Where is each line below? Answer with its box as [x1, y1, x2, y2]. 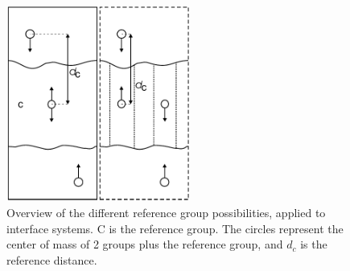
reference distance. [6, 251, 97, 268]
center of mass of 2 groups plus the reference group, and [6, 236, 283, 253]
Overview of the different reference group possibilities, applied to [6, 203, 326, 220]
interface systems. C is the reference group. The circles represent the [6, 220, 344, 236]
